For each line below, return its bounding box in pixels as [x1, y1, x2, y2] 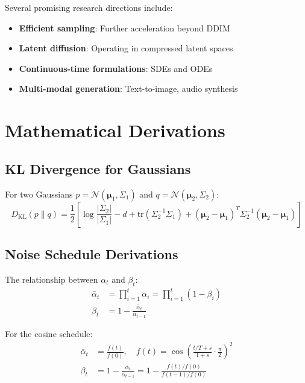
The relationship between [5, 272, 98, 285]
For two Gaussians [5, 187, 73, 200]
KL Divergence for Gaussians [5, 159, 191, 178]
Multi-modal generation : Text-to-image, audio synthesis [19, 82, 238, 95]
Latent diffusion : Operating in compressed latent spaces [19, 42, 233, 54]
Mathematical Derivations [5, 118, 225, 143]
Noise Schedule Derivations [5, 244, 178, 263]
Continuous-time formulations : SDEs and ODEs [19, 62, 213, 74]
